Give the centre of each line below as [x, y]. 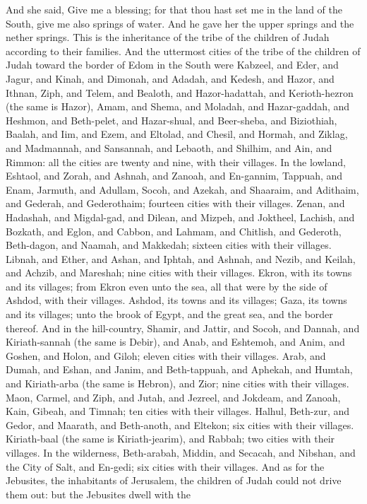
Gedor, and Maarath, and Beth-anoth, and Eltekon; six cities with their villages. [180, 424]
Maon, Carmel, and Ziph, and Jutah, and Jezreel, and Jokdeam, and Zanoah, [173, 397]
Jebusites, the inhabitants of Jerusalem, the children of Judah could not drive [174, 480]
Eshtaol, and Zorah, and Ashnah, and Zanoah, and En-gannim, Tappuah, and [174, 176]
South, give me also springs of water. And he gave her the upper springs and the [180, 23]
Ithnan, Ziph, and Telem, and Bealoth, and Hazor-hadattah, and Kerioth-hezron [180, 92]
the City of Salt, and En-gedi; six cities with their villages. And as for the [165, 466]
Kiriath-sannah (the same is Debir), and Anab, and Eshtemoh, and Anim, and [175, 342]
